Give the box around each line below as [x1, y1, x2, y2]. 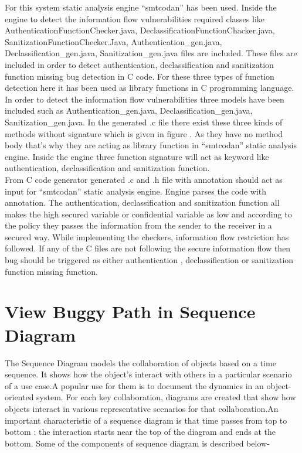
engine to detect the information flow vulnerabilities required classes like [5, 12, 265, 25]
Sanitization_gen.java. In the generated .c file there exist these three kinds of [5, 115, 283, 128]
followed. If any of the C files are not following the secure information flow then [5, 242, 291, 254]
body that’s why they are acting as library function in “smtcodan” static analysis [5, 139, 297, 151]
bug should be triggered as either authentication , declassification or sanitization [5, 254, 294, 266]
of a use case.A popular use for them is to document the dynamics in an [5, 379, 264, 391]
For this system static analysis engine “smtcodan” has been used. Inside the [5, 1, 277, 13]
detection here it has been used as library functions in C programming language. [5, 81, 294, 94]
